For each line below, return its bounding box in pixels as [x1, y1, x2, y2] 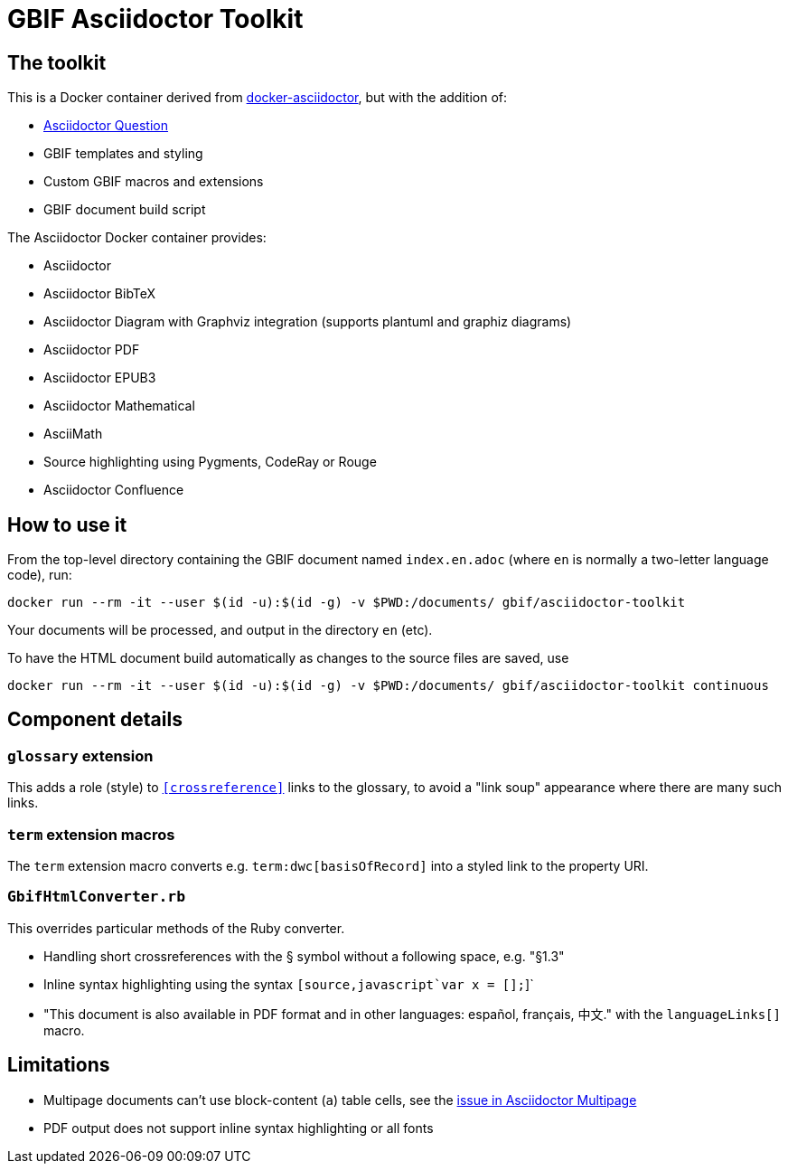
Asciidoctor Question [43, 118, 169, 134]
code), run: [7, 567, 72, 583]
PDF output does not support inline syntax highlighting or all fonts [43, 1119, 434, 1136]
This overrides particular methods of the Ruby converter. [7, 920, 345, 936]
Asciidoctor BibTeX [43, 286, 156, 302]
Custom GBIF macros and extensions [43, 174, 264, 190]
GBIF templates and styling [43, 146, 203, 162]
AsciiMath [43, 426, 103, 442]
